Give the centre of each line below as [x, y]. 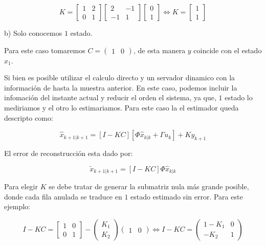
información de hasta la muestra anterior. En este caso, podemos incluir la [121, 87]
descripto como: [29, 117]
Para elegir [21, 186]
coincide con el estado [228, 50]
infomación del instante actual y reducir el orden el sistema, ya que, [110, 97]
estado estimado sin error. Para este [187, 196]
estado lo [239, 97]
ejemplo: [17, 206]
